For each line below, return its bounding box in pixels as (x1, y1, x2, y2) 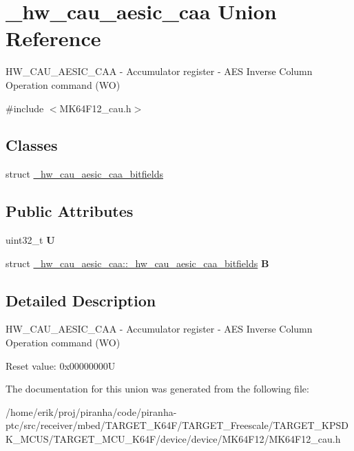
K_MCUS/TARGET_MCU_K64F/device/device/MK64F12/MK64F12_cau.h (6, 432, 341, 446)
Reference (6, 24, 101, 52)
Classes (6, 134, 58, 156)
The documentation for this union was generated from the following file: (6, 381, 309, 396)
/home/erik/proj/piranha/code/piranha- (6, 404, 177, 419)
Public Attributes (6, 200, 134, 222)
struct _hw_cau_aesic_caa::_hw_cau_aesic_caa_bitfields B (6, 255, 269, 270)
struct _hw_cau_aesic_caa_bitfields (6, 167, 163, 181)
